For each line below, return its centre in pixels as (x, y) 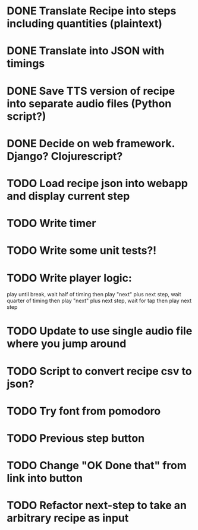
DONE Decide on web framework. (91, 143)
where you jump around (67, 344)
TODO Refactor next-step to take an (97, 506)
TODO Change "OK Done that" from (97, 466)
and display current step (68, 196)
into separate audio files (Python (89, 103)
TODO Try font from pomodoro (84, 411)
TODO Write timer (51, 223)
